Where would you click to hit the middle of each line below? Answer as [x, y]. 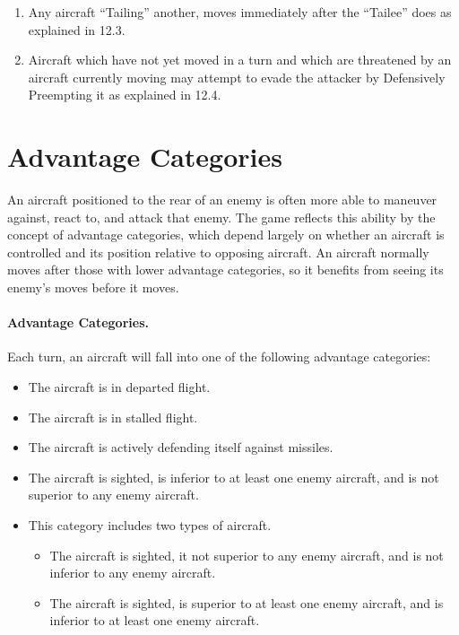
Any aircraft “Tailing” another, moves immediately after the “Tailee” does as [240, 12]
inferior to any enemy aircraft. [133, 573]
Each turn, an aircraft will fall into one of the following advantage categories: [219, 357]
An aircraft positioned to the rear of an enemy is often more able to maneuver [222, 200]
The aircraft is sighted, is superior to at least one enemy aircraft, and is [247, 602]
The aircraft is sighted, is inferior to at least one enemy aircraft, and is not [234, 477]
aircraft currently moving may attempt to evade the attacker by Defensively [237, 77]
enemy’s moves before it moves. [93, 287]
